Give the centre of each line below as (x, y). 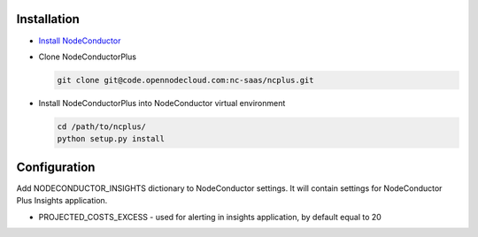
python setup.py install (111, 139)
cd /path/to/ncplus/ (101, 126)
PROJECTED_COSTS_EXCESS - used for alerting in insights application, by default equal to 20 (210, 217)
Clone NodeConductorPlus (88, 57)
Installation (48, 19)
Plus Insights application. (62, 201)
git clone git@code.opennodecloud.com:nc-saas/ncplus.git (185, 80)
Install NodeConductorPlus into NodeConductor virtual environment (162, 103)
